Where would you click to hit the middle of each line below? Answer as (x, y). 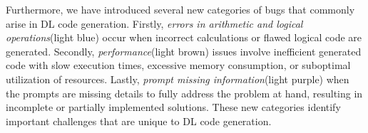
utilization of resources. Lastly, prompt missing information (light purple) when (178, 79)
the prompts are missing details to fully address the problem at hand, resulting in (184, 93)
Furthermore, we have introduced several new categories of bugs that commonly (180, 9)
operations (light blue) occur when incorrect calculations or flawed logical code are (184, 37)
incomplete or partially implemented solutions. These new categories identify (173, 107)
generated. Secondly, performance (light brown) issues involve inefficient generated (184, 51)
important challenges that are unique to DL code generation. (139, 121)
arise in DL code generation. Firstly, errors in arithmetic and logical (154, 23)
